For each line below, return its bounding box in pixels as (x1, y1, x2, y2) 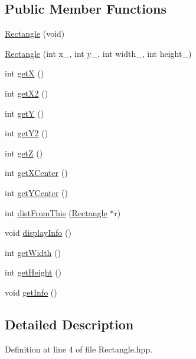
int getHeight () (5, 266, 62, 278)
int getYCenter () (5, 186, 68, 198)
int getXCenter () (5, 166, 68, 179)
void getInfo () (5, 286, 57, 298)
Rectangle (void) (5, 27, 65, 40)
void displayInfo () (5, 226, 71, 239)
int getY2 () (5, 127, 48, 139)
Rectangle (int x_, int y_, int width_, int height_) (5, 47, 192, 59)
